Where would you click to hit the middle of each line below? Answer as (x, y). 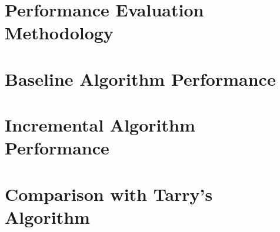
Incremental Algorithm (100, 125)
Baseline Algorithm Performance (140, 78)
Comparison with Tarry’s (109, 194)
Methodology (59, 33)
